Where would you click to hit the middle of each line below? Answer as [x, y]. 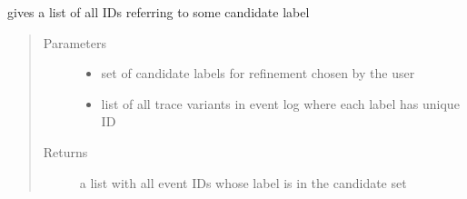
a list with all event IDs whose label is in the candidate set [243, 182]
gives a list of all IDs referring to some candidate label [159, 12]
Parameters [75, 42]
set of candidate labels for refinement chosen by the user [258, 73]
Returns [65, 151]
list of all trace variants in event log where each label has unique [280, 103]
